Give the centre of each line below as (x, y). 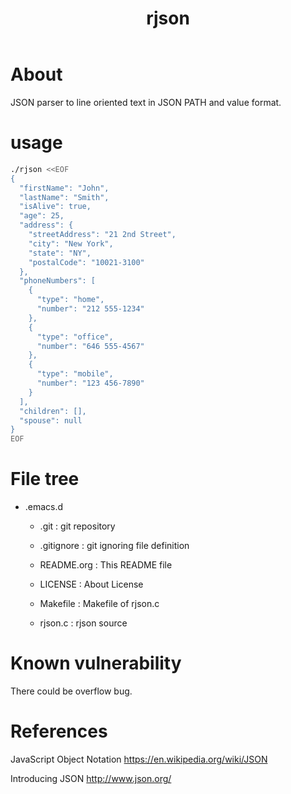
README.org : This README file (106, 565)
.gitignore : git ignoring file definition (114, 546)
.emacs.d (44, 507)
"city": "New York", (71, 243)
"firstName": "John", (64, 188)
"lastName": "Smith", (64, 197)
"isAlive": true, (55, 207)
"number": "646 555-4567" (90, 346)
